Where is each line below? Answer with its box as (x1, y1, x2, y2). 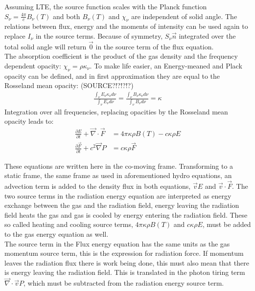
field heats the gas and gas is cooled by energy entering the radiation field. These (4, 209, 248, 220)
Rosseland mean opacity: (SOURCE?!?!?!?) (4, 80, 134, 90)
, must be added (202, 219, 251, 229)
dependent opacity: (4, 60, 61, 70)
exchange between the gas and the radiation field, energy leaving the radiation (4, 200, 239, 210)
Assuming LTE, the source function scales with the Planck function (4, 1, 207, 11)
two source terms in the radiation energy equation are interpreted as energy (4, 190, 232, 201)
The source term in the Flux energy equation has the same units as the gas (4, 238, 230, 248)
